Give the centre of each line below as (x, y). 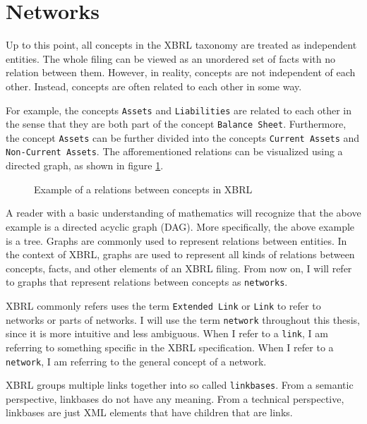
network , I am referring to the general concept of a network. (136, 361)
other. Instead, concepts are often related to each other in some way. (154, 86)
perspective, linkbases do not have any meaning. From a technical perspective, (175, 398)
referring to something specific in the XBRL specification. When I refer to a (170, 347)
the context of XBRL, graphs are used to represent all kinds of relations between (180, 254)
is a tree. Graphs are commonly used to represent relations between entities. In (176, 240)
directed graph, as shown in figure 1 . (85, 165)
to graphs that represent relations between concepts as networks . (147, 282)
